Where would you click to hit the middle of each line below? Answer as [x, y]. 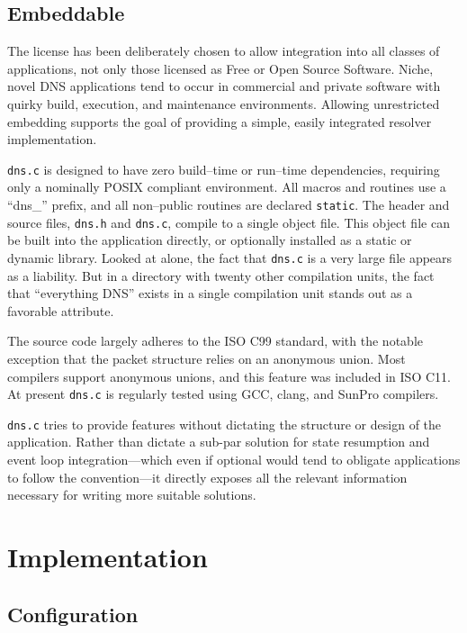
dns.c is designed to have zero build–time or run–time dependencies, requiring [224, 169]
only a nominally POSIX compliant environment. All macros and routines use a [227, 187]
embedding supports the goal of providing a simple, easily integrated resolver [220, 121]
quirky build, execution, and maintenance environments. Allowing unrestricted [224, 103]
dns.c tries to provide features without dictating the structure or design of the [225, 424]
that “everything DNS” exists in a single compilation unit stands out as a [210, 293]
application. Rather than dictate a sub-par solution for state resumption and [219, 442]
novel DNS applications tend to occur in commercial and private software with [224, 86]
